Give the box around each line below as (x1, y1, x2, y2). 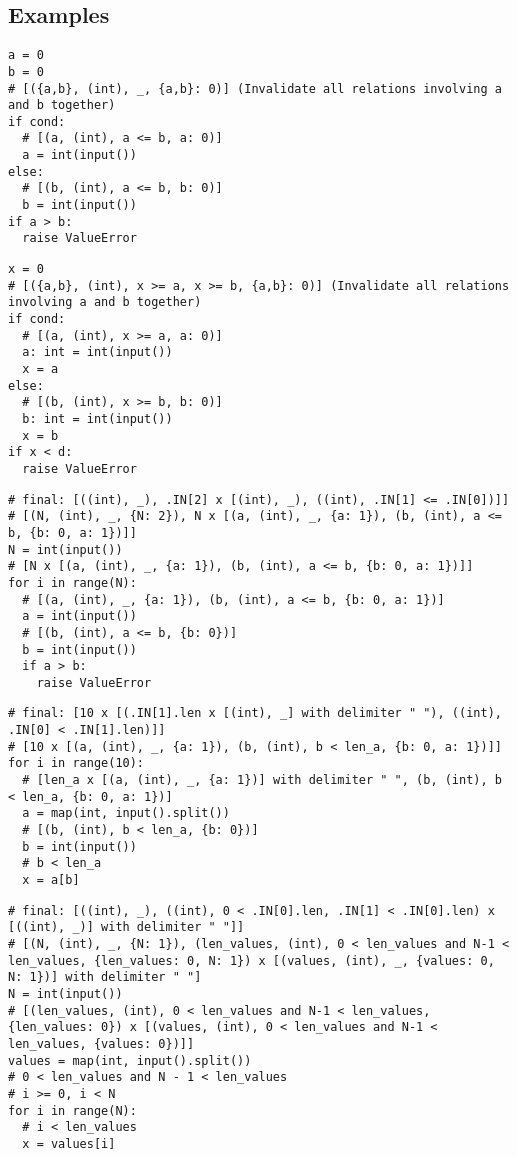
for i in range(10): (8, 756, 145, 771)
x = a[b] (22, 873, 80, 888)
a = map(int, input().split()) (22, 806, 230, 821)
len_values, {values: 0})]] (8, 1036, 195, 1051)
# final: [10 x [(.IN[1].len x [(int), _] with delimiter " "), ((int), (8, 706, 502, 721)
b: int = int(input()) (22, 411, 173, 426)
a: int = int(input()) (22, 345, 173, 360)
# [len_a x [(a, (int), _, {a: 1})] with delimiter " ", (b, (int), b (22, 773, 502, 788)
